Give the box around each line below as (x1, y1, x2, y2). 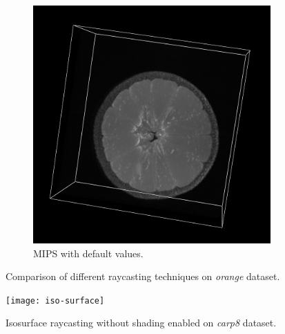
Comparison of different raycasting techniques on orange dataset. (6, 269, 280, 284)
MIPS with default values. (33, 245, 144, 260)
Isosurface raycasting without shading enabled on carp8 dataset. (6, 315, 277, 330)
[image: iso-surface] (6, 295, 105, 306)
